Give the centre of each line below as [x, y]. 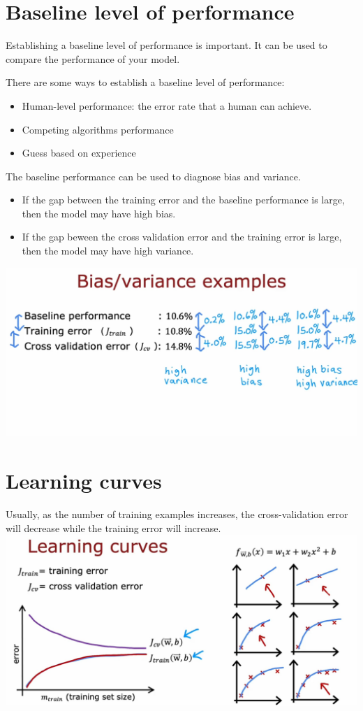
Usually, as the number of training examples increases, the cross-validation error [177, 514]
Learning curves [84, 481]
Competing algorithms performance [98, 129]
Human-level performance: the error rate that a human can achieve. [167, 105]
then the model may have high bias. [99, 213]
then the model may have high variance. [108, 251]
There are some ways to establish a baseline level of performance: [145, 82]
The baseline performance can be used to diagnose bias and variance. [153, 176]
